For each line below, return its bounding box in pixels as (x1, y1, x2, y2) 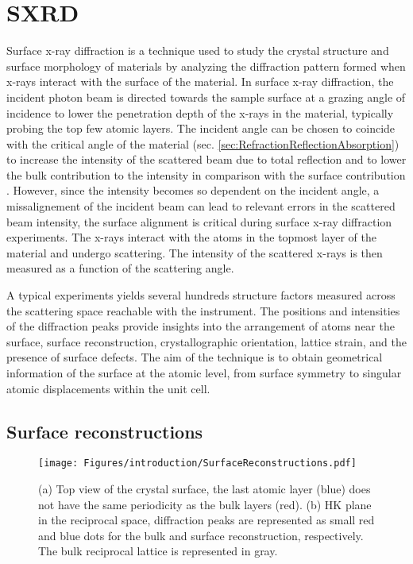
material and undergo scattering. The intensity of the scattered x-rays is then (6, 244, 383, 261)
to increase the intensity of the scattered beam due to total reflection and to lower (6, 151, 407, 168)
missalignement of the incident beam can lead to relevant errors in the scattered (6, 198, 396, 214)
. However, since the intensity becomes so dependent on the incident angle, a (6, 182, 380, 199)
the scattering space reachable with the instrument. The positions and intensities (6, 302, 400, 319)
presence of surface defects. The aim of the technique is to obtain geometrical (6, 349, 383, 365)
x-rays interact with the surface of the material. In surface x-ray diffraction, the (6, 73, 394, 90)
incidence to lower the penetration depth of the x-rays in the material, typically (6, 104, 394, 121)
